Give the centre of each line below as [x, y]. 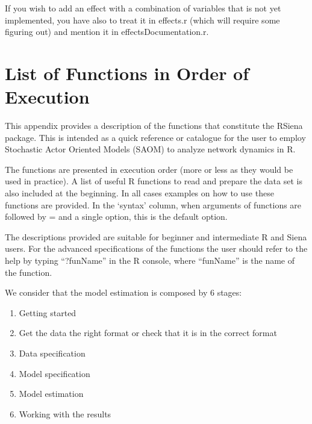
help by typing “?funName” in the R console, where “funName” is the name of [150, 260]
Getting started [48, 312]
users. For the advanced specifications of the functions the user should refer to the [156, 248]
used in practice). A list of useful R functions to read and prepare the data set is [154, 181]
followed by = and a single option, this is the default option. [116, 217]
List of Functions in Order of [127, 73]
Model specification [55, 373]
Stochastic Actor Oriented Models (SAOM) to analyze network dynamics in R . [150, 149]
